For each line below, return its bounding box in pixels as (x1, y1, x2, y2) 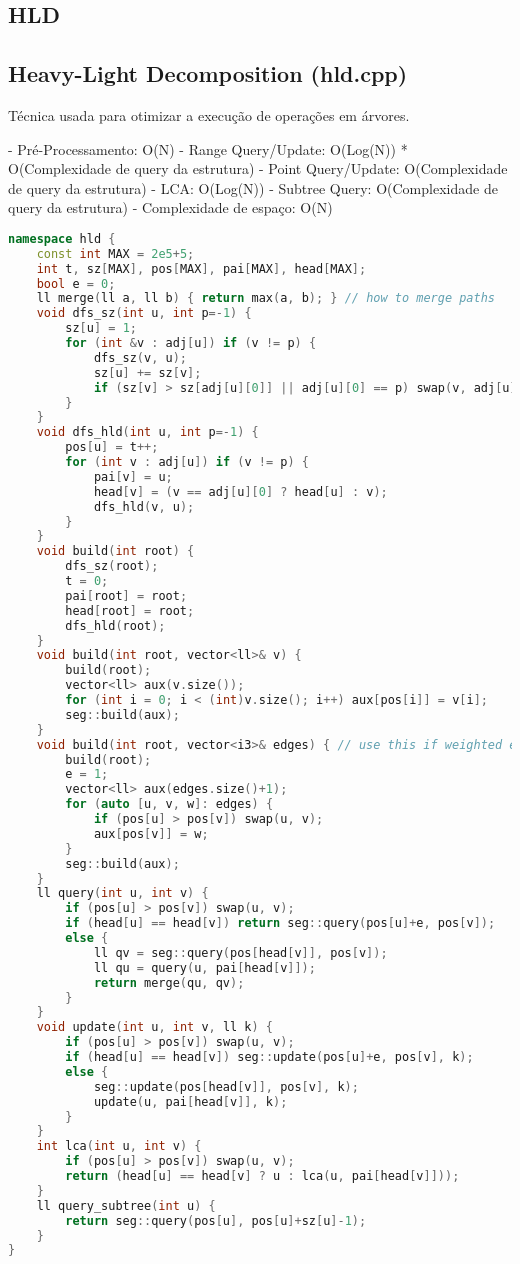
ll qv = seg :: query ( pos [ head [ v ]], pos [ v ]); (93, 945, 388, 960)
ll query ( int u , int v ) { (36, 886, 209, 901)
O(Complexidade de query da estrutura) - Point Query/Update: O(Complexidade (8, 158, 508, 179)
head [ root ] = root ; (65, 603, 195, 618)
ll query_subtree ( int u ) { (36, 1198, 216, 1213)
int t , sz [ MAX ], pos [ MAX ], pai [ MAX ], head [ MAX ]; (36, 261, 367, 276)
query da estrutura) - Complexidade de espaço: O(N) (8, 197, 333, 218)
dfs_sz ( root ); (65, 559, 159, 574)
